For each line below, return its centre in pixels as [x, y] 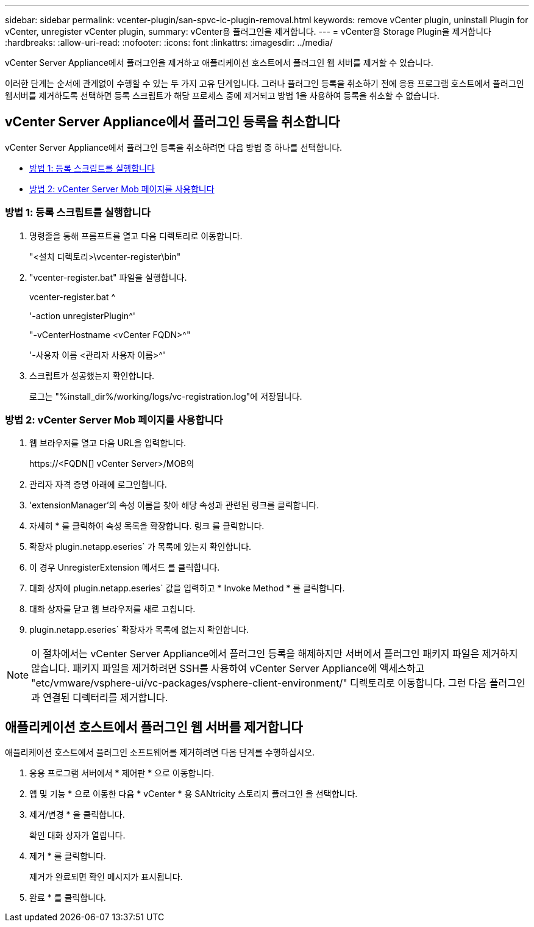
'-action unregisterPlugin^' [82, 316]
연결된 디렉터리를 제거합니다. [105, 698]
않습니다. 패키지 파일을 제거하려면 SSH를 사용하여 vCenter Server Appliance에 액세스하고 [228, 669]
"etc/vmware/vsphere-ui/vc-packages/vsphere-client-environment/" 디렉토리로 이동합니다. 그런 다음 [259, 683]
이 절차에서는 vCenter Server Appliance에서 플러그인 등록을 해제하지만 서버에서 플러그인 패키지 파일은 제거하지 [275, 654]
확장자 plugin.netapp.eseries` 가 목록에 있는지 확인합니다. [141, 547]
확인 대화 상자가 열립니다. [77, 835]
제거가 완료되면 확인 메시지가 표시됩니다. [106, 877]
